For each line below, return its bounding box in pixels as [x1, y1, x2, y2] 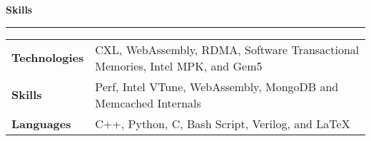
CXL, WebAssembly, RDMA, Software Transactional [95, 41, 360, 58]
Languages [11, 115, 71, 132]
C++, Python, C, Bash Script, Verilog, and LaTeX [95, 115, 350, 132]
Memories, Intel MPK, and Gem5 [95, 57, 263, 74]
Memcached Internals [95, 94, 201, 111]
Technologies [11, 49, 84, 66]
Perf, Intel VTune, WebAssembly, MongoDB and [95, 78, 339, 95]
